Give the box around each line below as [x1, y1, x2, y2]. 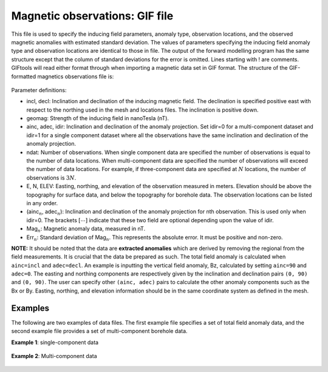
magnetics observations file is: [37, 73, 114, 80]
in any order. [26, 199, 58, 206]
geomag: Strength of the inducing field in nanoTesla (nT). [26, 115, 169, 122]
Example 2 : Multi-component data [11, 352, 97, 359]
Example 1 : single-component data [11, 339, 99, 346]
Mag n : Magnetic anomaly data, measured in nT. [26, 225, 146, 234]
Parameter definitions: [11, 86, 67, 93]
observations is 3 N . [26, 174, 77, 181]
